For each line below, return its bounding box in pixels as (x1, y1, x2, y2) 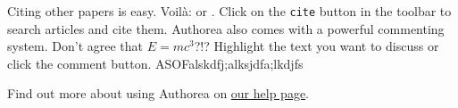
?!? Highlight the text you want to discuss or (194, 37, 439, 55)
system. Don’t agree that (7, 37, 144, 55)
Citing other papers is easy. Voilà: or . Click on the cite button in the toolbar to (7, 2, 452, 20)
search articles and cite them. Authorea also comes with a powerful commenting (7, 19, 445, 37)
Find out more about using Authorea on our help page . (7, 84, 310, 103)
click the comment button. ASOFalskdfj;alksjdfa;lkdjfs (7, 54, 304, 72)
